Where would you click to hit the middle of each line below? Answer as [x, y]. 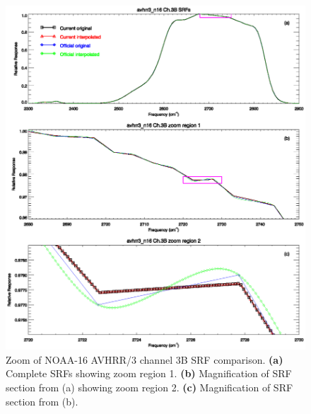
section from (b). [42, 401]
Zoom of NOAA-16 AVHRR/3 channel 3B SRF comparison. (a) [145, 359]
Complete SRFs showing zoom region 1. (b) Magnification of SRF [149, 373]
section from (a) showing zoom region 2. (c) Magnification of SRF [149, 387]
